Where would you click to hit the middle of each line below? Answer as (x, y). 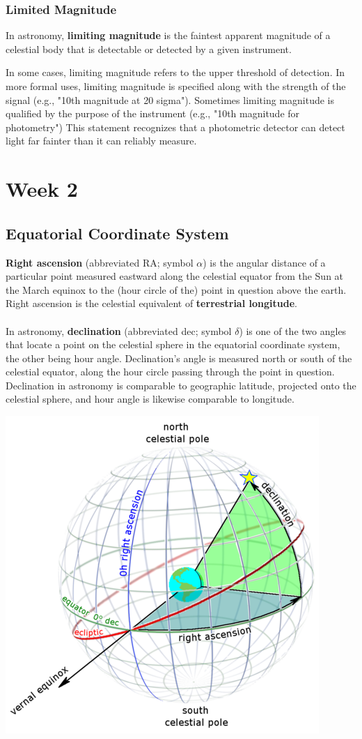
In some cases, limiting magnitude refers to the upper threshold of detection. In (175, 72)
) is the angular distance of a (264, 262)
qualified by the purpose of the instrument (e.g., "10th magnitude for (153, 113)
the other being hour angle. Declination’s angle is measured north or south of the (179, 358)
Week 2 (42, 189)
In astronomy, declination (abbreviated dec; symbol (119, 330)
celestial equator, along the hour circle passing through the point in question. (170, 372)
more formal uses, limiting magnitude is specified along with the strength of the (176, 86)
